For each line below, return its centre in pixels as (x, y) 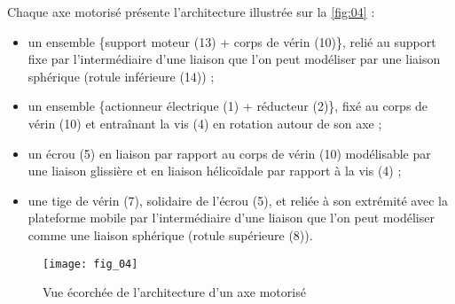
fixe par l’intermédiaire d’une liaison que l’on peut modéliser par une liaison (234, 59)
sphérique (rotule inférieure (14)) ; (121, 76)
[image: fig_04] (90, 264)
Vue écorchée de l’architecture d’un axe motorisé (174, 292)
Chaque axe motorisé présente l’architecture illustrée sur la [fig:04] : (191, 12)
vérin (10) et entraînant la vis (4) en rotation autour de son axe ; (205, 123)
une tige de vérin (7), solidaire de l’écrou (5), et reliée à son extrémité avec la (238, 200)
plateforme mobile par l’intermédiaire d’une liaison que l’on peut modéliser (231, 218)
